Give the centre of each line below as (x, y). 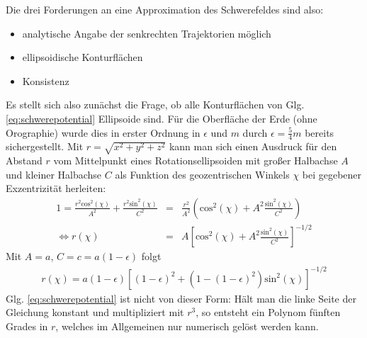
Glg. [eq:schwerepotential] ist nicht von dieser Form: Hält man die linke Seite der (181, 298)
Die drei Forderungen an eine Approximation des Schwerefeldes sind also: (165, 9)
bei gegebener (332, 174)
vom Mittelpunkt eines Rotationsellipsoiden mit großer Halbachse (196, 160)
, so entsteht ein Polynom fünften (268, 312)
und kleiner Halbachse (54, 174)
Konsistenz (46, 80)
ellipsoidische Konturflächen (83, 57)
